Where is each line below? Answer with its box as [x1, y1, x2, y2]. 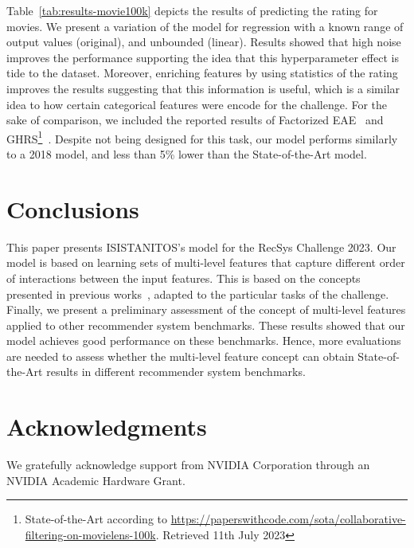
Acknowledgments [6, 410, 207, 443]
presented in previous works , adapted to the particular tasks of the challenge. [6, 285, 389, 302]
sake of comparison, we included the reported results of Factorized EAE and [6, 112, 384, 128]
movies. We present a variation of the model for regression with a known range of [6, 18, 404, 34]
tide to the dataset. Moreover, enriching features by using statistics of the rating [6, 65, 398, 81]
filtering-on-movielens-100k [25, 526, 156, 542]
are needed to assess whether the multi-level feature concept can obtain [6, 347, 354, 364]
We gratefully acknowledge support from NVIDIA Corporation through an [6, 456, 370, 473]
